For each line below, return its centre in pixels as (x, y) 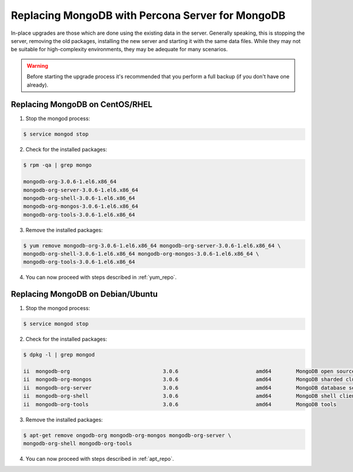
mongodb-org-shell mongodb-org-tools (78, 443)
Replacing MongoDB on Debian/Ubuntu (84, 294)
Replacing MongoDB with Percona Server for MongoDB (148, 15)
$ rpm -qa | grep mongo (58, 165)
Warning (37, 65)
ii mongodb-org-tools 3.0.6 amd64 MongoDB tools (180, 404)
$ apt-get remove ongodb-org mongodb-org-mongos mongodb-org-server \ (127, 435)
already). (38, 85)
